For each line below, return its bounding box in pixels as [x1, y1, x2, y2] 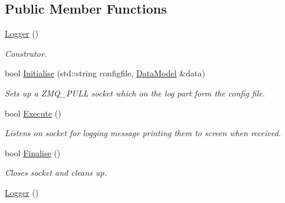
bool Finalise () [5, 146, 61, 159]
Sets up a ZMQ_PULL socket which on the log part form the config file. [5, 86, 265, 99]
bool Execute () [5, 107, 61, 119]
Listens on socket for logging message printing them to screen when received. [5, 127, 281, 139]
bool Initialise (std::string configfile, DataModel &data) [5, 67, 205, 79]
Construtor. [5, 47, 47, 59]
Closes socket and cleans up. [5, 166, 107, 179]
